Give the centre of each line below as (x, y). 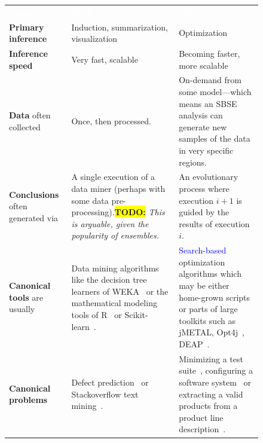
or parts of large (208, 309)
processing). (93, 212)
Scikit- (136, 315)
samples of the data (215, 138)
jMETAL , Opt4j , (212, 332)
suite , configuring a (216, 370)
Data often (30, 115)
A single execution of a (113, 177)
